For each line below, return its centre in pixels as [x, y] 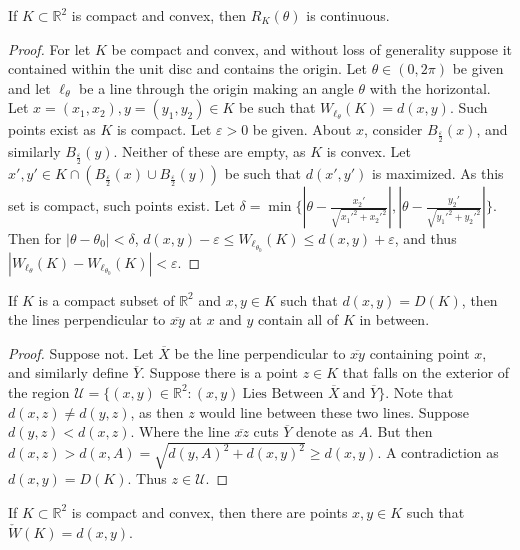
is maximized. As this [437, 173]
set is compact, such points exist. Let [121, 205]
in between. [394, 319]
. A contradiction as [438, 452]
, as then [157, 411]
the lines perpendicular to [87, 319]
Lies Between [283, 393]
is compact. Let [164, 129]
